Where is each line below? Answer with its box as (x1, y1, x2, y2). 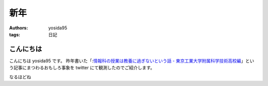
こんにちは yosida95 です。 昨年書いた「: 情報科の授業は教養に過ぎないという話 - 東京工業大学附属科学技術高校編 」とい (9, 58, 254, 64)
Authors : (9, 25, 28, 31)
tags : (9, 31, 20, 37)
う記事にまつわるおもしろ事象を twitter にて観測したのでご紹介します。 (9, 65, 155, 71)
